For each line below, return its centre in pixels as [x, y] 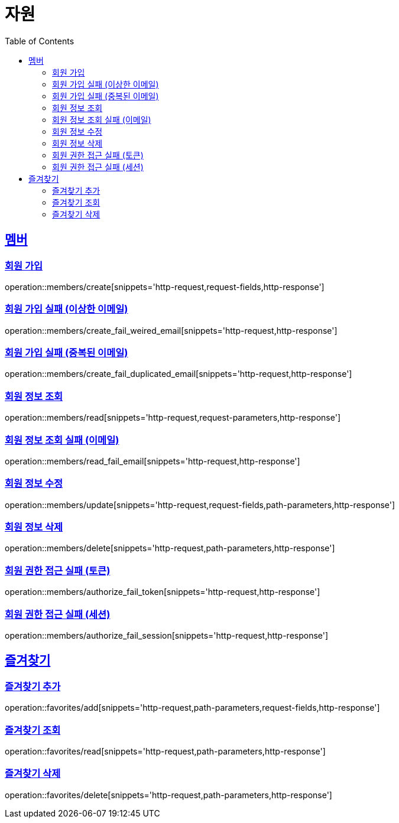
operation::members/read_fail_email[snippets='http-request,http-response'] [153, 461]
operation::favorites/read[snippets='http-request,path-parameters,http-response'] [165, 751]
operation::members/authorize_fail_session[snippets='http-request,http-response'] [167, 635]
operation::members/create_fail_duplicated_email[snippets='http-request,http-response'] [179, 374]
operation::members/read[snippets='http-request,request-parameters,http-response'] [173, 418]
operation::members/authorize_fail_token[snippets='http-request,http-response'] [163, 592]
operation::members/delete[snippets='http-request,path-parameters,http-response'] [170, 548]
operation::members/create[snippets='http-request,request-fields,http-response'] [165, 287]
